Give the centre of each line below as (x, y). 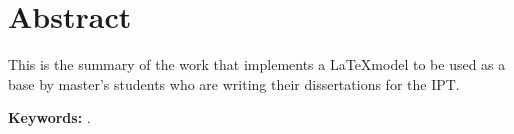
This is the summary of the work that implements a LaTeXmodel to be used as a (257, 64)
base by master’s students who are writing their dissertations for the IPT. (234, 83)
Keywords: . (49, 117)
